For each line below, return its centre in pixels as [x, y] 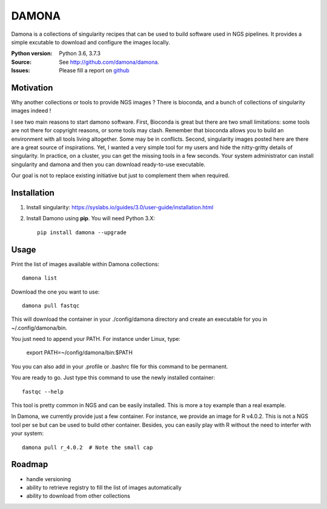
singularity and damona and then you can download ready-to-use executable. [108, 164]
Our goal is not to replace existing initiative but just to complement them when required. [121, 175]
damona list [40, 278]
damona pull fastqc [51, 305]
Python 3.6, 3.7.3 [80, 53]
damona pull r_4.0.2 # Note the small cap [88, 447]
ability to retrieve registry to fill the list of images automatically [104, 487]
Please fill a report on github [94, 70]
